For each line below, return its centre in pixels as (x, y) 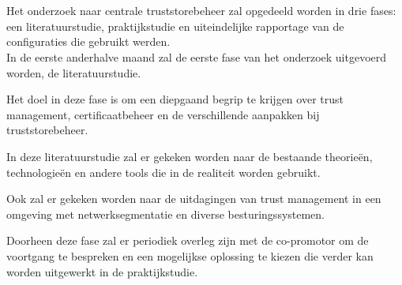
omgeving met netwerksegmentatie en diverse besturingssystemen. (166, 214)
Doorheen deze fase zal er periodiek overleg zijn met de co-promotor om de (188, 240)
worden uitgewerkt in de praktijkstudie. (102, 271)
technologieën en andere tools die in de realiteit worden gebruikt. (163, 172)
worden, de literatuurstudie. (74, 72)
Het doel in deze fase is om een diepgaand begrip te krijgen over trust (175, 99)
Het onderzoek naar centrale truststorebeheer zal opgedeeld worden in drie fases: (201, 11)
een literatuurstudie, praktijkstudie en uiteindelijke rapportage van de (175, 26)
